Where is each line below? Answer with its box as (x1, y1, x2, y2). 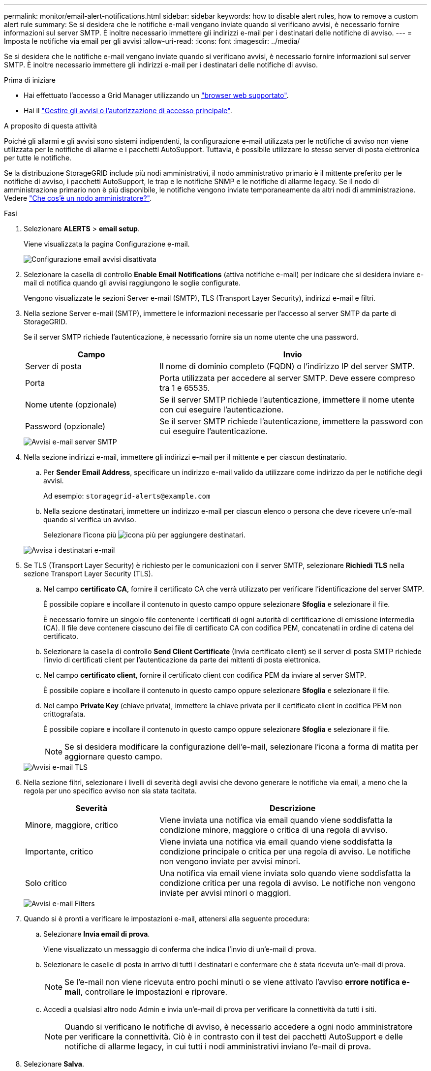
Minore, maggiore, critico (25, 820, 118, 830)
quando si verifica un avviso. (43, 515, 136, 524)
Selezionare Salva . (24, 1060, 84, 1068)
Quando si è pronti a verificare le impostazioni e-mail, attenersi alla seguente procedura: (24, 914, 310, 923)
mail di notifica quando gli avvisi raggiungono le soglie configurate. (24, 279, 241, 287)
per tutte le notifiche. (4, 154, 72, 162)
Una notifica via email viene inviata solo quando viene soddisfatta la (159, 868, 411, 878)
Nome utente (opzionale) (25, 400, 117, 409)
